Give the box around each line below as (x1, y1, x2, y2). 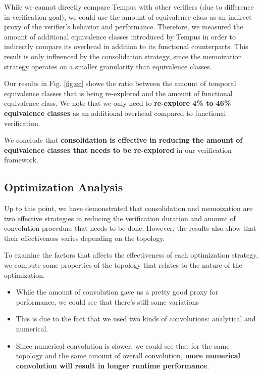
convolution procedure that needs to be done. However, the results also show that (4, 223, 256, 233)
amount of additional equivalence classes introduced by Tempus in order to (4, 31, 236, 41)
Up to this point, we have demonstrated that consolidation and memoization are (4, 203, 253, 214)
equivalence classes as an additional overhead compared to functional (4, 107, 226, 118)
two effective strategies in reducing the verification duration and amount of (4, 213, 236, 223)
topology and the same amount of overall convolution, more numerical (16, 350, 240, 361)
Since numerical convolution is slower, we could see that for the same (16, 340, 230, 351)
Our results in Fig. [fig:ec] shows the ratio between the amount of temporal (4, 78, 236, 89)
